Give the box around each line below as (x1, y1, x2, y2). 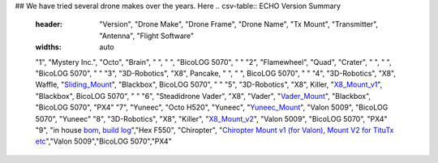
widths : (35, 42, 62, 52)
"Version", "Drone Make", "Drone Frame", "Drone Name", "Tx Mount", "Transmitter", (99, 19, 379, 29)
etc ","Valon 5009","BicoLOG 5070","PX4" (35, 136, 172, 146)
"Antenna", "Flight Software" (99, 31, 195, 41)
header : (35, 19, 62, 29)
